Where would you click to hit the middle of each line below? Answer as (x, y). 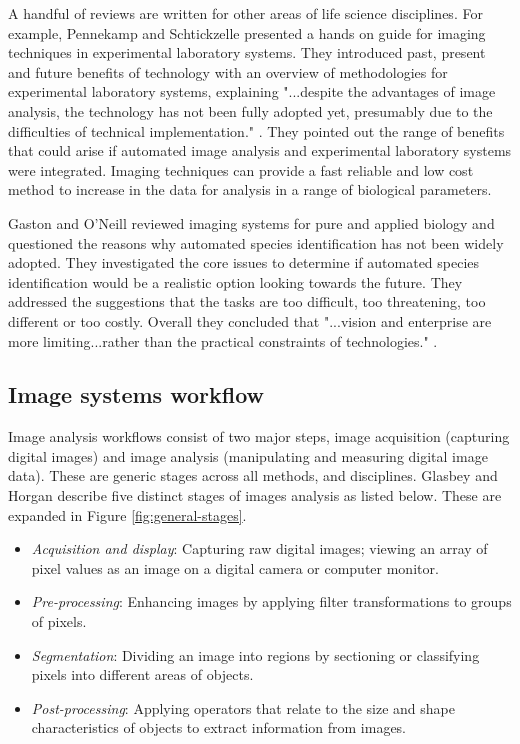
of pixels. (59, 621)
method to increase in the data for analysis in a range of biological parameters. (250, 189)
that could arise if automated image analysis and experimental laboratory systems (260, 150)
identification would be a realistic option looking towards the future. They (235, 281)
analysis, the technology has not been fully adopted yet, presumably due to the (250, 110)
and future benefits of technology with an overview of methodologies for (228, 71)
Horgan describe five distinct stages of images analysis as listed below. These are (255, 495)
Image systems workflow (136, 394)
